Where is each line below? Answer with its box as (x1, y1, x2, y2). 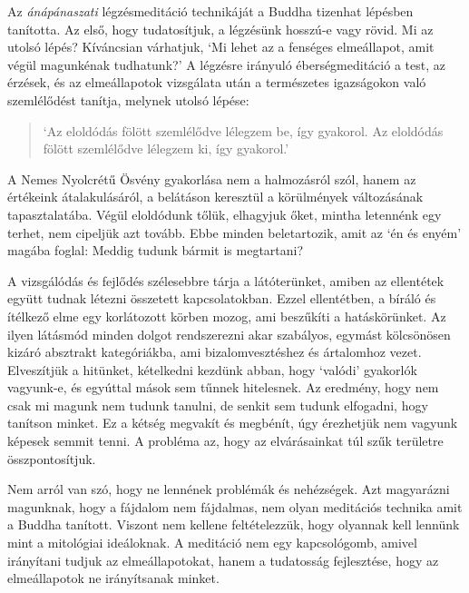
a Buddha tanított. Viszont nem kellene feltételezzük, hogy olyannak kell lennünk (7, 515, 460, 534)
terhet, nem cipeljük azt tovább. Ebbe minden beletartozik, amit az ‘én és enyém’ (7, 222, 462, 242)
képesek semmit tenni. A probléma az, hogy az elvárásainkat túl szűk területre (7, 431, 444, 450)
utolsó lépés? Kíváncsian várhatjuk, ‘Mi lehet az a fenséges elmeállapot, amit (7, 37, 435, 56)
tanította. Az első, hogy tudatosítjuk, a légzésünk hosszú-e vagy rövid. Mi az (7, 19, 434, 38)
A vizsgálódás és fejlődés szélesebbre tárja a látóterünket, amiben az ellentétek (7, 271, 445, 290)
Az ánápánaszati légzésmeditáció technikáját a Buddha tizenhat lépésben (7, 2, 414, 20)
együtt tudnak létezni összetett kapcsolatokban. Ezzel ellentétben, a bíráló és (7, 289, 436, 308)
